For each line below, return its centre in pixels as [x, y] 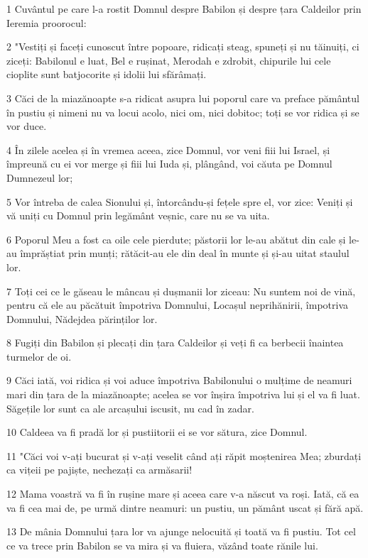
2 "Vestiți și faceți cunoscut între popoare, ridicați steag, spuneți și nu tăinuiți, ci [183, 46]
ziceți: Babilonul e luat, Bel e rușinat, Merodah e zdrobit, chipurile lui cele [169, 60]
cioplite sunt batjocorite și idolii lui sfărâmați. [107, 74]
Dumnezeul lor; [40, 177]
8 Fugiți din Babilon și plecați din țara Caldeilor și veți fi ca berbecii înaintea [175, 343]
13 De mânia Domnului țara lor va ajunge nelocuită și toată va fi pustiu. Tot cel [181, 531]
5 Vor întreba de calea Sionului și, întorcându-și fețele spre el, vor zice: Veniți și [180, 201]
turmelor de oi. [39, 356]
